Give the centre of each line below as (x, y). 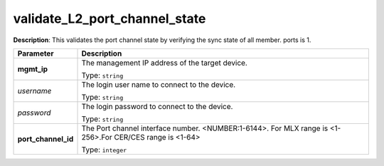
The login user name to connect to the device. (159, 84)
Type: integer (104, 150)
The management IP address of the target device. (165, 63)
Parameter (36, 53)
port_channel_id (46, 139)
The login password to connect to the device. (157, 106)
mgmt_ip (33, 69)
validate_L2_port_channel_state (110, 19)
